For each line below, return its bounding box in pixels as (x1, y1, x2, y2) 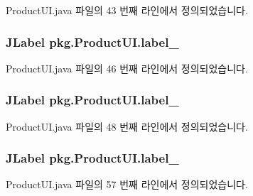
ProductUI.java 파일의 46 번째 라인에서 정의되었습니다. (6, 60, 248, 75)
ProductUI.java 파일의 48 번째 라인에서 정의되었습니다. (6, 119, 248, 134)
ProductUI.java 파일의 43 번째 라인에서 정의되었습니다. (6, 3, 248, 17)
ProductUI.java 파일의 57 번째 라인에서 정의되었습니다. (6, 177, 248, 192)
